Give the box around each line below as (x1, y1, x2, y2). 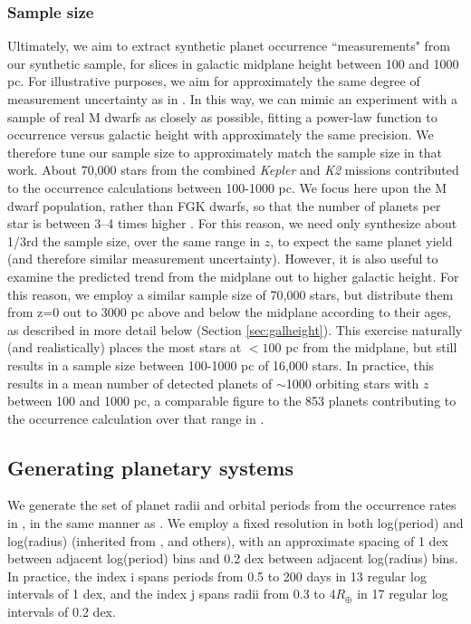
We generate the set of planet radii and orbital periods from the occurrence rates (7, 495, 457, 514)
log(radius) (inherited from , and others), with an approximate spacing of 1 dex (7, 531, 448, 550)
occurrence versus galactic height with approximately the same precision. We (7, 125, 434, 144)
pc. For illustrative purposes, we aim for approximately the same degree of (7, 72, 420, 91)
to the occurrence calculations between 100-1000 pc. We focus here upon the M (7, 178, 447, 197)
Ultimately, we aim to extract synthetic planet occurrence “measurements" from (7, 36, 450, 55)
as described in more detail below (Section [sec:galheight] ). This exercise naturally (7, 320, 463, 339)
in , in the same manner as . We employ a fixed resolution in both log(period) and (7, 514, 464, 533)
